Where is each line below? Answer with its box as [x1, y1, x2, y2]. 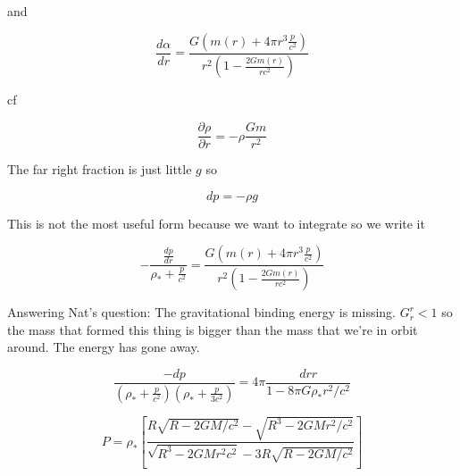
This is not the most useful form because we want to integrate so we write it [7, 213, 425, 232]
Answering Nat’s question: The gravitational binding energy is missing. [7, 303, 396, 322]
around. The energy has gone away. [7, 338, 200, 356]
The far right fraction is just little [7, 160, 192, 179]
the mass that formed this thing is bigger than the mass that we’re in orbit [7, 320, 418, 338]
